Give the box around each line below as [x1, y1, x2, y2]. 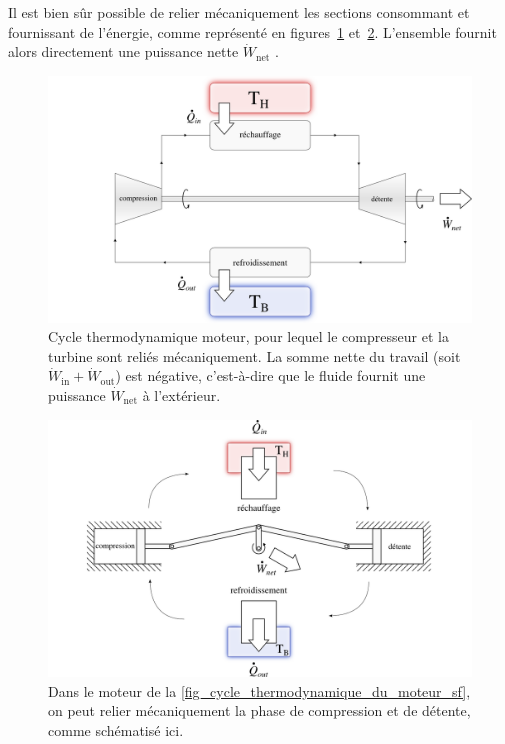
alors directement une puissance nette [8, 41, 239, 62]
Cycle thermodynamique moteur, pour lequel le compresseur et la [48, 326, 449, 347]
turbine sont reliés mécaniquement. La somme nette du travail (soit [48, 345, 461, 366]
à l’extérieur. [142, 384, 221, 405]
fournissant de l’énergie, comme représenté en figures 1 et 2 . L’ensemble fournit [8, 21, 497, 42]
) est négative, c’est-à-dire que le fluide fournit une [115, 365, 426, 386]
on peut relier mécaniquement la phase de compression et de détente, [48, 700, 471, 721]
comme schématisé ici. [48, 719, 184, 740]
